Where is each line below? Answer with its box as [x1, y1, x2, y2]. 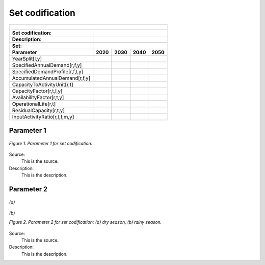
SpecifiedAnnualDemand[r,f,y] [12, 61, 82, 68]
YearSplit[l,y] [12, 55, 42, 62]
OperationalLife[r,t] [12, 100, 56, 107]
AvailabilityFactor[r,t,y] [12, 94, 64, 101]
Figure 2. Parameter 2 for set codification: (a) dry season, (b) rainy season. [9, 219, 162, 225]
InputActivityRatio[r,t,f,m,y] [12, 113, 75, 120]
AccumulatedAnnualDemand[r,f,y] [12, 74, 91, 81]
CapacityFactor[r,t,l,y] [12, 88, 63, 94]
